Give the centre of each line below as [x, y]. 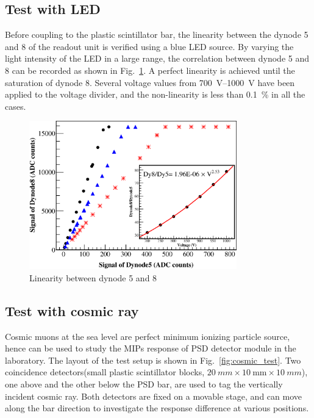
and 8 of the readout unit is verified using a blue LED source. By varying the [149, 46]
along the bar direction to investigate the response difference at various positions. [157, 408]
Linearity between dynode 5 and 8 [93, 277]
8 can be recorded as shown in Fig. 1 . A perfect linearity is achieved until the [150, 70]
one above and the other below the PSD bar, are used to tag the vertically [144, 384]
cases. [16, 106]
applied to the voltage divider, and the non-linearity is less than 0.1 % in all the [155, 94]
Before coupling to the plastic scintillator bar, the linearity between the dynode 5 [157, 34]
